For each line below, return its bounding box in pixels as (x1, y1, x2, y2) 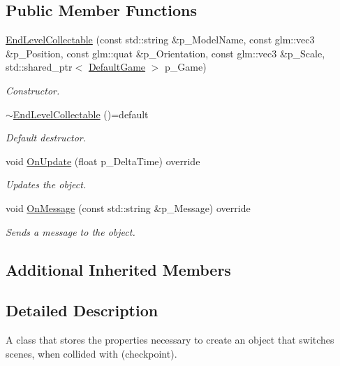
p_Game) (165, 59, 207, 74)
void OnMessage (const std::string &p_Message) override (6, 200, 251, 215)
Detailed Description (6, 300, 158, 321)
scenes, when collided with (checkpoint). (6, 346, 177, 360)
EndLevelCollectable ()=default (13, 106, 149, 121)
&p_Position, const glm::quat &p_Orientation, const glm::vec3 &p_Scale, (6, 45, 325, 60)
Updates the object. (6, 177, 87, 192)
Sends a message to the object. (6, 224, 135, 239)
